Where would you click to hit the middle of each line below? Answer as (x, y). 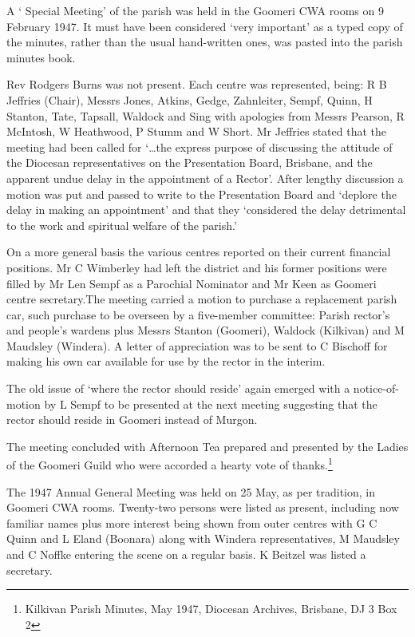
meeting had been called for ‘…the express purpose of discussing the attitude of (200, 146)
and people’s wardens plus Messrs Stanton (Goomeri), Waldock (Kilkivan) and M (206, 330)
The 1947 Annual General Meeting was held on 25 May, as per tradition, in (191, 491)
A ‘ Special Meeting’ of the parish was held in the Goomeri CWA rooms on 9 (195, 10)
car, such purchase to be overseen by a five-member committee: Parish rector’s (198, 314)
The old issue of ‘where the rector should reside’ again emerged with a (178, 388)
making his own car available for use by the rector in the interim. (166, 361)
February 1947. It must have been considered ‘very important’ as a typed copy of (205, 26)
